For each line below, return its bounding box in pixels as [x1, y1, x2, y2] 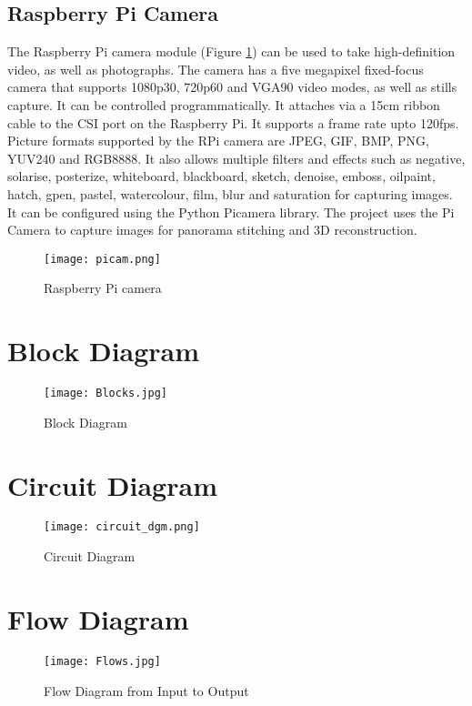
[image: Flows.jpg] [44, 654, 161, 668]
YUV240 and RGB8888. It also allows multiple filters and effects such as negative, [7, 148, 466, 167]
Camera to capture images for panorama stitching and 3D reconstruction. [7, 220, 417, 239]
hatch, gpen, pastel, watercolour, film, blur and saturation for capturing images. [7, 184, 453, 203]
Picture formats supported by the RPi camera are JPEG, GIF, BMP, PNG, [7, 131, 429, 150]
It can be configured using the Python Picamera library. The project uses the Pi [7, 202, 455, 221]
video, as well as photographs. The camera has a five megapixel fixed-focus [7, 59, 424, 78]
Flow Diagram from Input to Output [44, 681, 249, 700]
